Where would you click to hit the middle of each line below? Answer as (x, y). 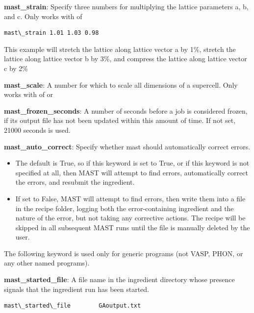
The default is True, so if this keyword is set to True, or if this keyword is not (132, 163)
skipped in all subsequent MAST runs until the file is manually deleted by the (133, 227)
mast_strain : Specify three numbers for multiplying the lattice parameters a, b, (126, 6)
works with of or (29, 94)
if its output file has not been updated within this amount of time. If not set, (120, 120)
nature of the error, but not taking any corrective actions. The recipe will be (130, 218)
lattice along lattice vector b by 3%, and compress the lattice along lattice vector (126, 59)
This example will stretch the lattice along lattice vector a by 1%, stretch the (120, 49)
